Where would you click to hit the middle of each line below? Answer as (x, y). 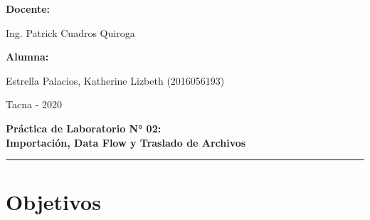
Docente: (28, 9)
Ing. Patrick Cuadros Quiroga (70, 32)
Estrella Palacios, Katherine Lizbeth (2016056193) (115, 80)
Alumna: (27, 57)
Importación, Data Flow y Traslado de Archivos (126, 142)
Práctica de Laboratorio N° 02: (84, 128)
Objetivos (53, 202)
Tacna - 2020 (34, 104)
